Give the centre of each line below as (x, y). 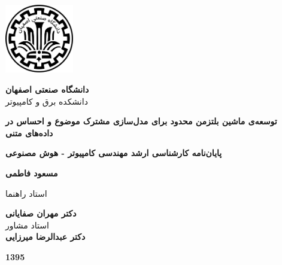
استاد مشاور (27, 225)
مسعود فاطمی (32, 173)
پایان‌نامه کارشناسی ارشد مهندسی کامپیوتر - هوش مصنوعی (114, 153)
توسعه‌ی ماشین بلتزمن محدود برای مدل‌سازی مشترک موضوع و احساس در (141, 121)
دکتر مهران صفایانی (41, 213)
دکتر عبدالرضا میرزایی (46, 237)
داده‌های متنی (29, 132)
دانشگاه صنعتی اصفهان (47, 89)
